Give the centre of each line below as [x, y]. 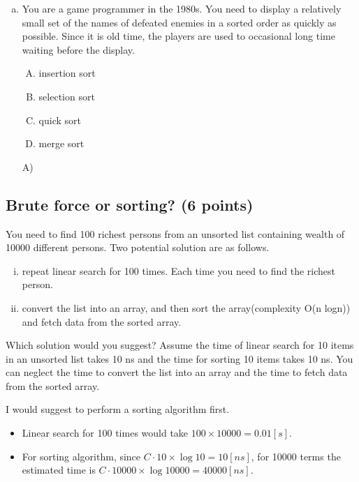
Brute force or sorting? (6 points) [130, 204]
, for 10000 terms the [296, 456]
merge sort [61, 143]
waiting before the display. [78, 49]
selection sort [67, 96]
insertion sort [67, 73]
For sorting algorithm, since [81, 456]
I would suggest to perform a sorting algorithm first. [118, 409]
